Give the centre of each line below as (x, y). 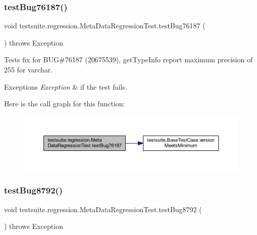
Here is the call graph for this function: (65, 104)
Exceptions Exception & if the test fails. (66, 86)
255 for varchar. (29, 69)
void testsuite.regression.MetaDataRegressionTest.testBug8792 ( (103, 209)
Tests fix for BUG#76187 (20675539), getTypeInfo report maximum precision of (128, 60)
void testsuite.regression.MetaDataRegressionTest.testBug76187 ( (105, 26)
